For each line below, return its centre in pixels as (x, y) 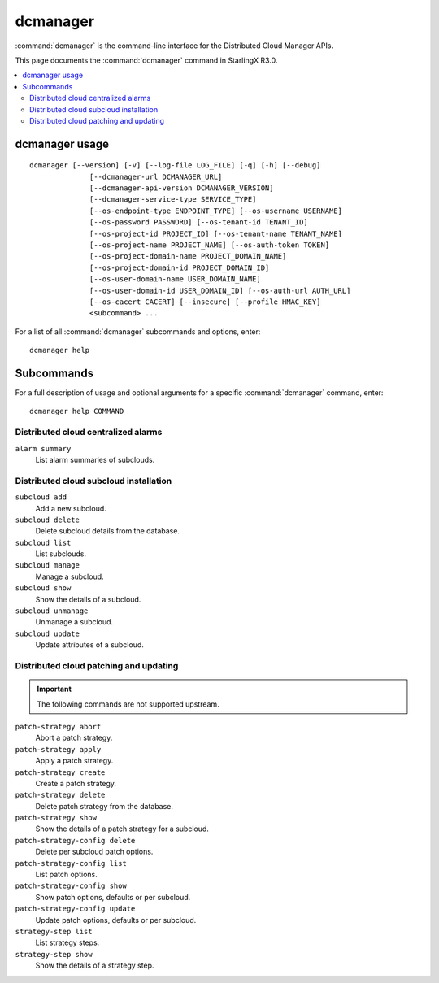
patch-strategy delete (60, 795)
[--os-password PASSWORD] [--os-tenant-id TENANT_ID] (199, 222)
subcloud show (43, 588)
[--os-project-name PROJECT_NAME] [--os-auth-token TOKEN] (210, 245)
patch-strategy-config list (71, 863)
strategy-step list (54, 931)
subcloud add (41, 497)
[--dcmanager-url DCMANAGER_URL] (156, 176)
